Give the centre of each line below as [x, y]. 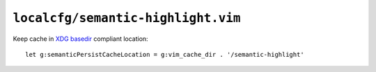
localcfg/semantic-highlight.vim [127, 18]
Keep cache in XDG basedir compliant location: [81, 39]
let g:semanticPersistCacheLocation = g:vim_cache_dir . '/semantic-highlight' [165, 54]
